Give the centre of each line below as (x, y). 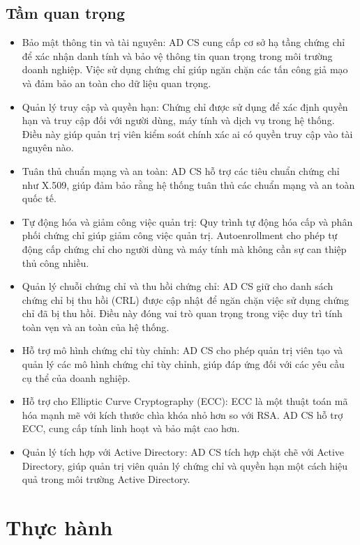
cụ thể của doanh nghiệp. (76, 377)
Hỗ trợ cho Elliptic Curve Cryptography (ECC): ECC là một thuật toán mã (185, 401)
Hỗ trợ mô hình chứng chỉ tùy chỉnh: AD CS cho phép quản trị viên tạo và (182, 350)
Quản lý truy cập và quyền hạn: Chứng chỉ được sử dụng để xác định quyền (185, 106)
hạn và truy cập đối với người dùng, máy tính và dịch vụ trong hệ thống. (178, 120)
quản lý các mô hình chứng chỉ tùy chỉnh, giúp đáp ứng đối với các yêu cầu (183, 364)
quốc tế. (39, 198)
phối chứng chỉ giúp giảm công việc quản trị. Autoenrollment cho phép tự (180, 235)
